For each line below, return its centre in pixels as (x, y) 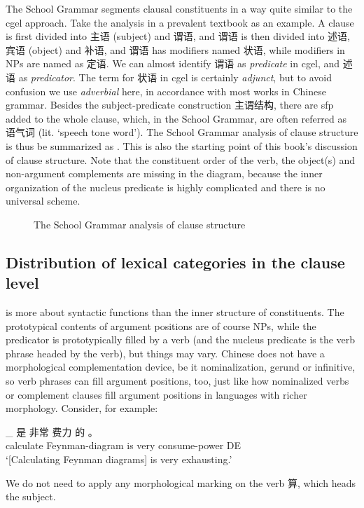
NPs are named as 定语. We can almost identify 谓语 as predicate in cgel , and (173, 63)
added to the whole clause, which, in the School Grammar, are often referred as (176, 118)
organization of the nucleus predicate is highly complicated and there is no (166, 187)
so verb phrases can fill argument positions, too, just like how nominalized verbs (177, 381)
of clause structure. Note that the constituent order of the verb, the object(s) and (181, 159)
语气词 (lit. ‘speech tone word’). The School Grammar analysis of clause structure (182, 132)
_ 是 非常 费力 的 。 (52, 431)
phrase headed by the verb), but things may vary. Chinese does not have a (165, 353)
